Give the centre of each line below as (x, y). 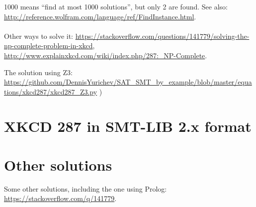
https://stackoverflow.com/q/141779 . (60, 198)
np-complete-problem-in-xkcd (48, 46)
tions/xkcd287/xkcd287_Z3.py (51, 91)
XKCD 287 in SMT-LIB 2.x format (128, 126)
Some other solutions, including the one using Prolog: (85, 188)
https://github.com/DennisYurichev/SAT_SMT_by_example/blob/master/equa (128, 82)
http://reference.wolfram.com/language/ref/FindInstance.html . (100, 16)
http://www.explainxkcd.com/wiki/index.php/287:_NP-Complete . (106, 55)
